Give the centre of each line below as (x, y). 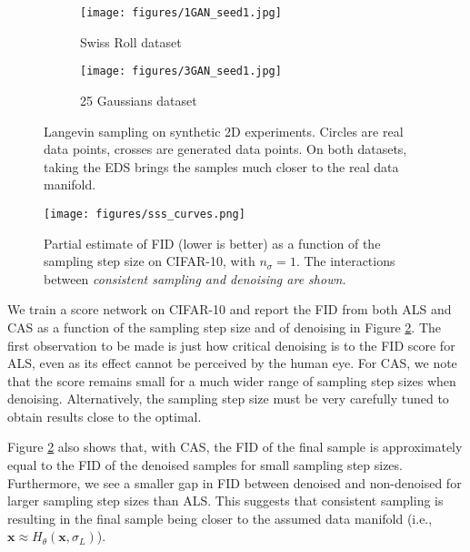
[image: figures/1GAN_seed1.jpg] (181, 13)
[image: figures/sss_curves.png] (145, 214)
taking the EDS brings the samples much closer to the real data (221, 166)
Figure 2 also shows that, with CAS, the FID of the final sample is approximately (235, 447)
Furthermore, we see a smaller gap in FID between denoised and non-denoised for (235, 482)
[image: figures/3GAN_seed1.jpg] (181, 72)
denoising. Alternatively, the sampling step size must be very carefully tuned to (228, 399)
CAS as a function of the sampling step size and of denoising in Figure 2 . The (225, 327)
